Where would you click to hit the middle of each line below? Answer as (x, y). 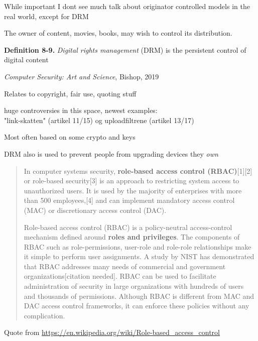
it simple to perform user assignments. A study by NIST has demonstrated (139, 256)
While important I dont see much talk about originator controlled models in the (127, 6)
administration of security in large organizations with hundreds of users (134, 286)
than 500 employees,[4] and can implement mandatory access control (129, 200)
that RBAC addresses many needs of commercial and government (125, 266)
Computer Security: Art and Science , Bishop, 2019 (82, 76)
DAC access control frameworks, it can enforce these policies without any (137, 306)
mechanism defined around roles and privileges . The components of (132, 237)
